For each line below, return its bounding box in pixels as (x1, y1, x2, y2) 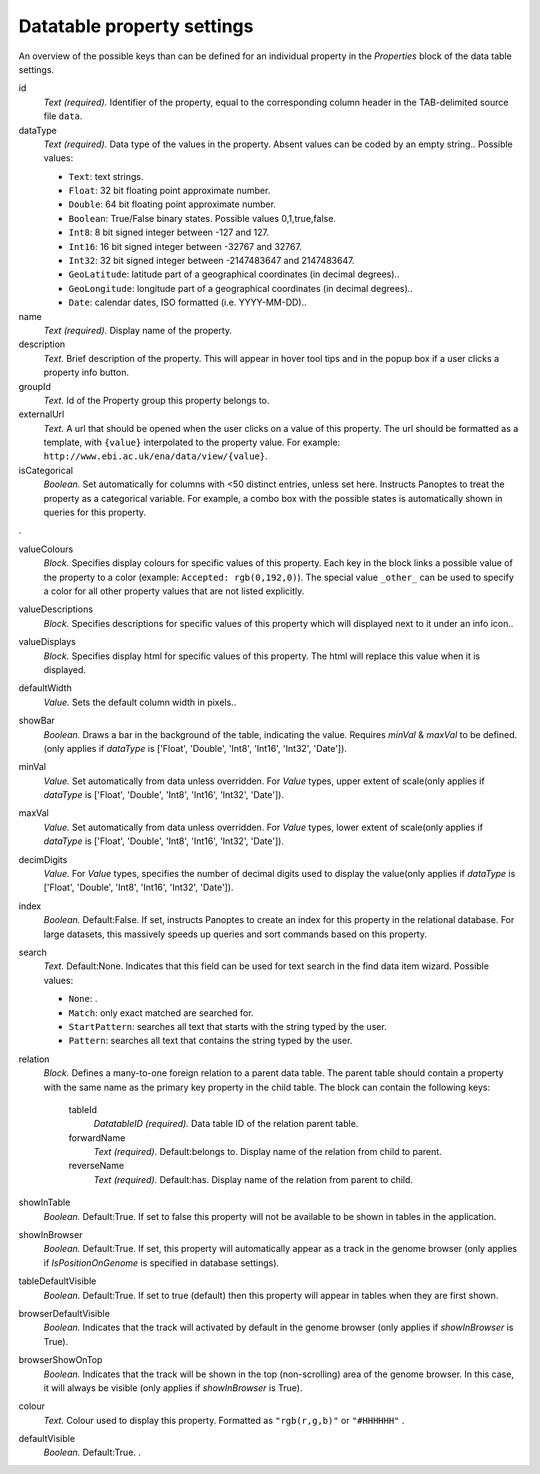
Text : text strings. (68, 170, 144, 182)
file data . (43, 110, 83, 122)
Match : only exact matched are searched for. (68, 1006, 254, 1019)
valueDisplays (18, 636, 77, 648)
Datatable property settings (18, 15, 254, 37)
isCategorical (18, 464, 74, 476)
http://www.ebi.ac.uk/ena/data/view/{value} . (43, 450, 269, 462)
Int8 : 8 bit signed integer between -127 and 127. (68, 226, 270, 239)
